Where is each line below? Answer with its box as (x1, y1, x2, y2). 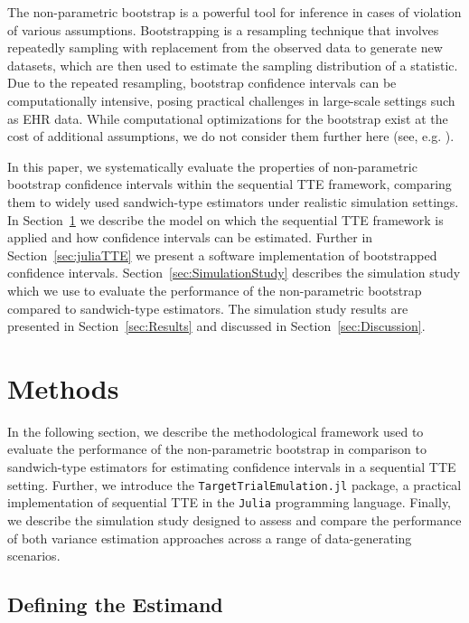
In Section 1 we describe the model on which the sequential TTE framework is (7, 210, 444, 229)
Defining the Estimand (7, 590, 223, 618)
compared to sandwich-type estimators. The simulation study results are (7, 298, 408, 317)
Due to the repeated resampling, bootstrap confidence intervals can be (7, 73, 397, 92)
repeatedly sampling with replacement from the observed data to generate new (7, 38, 443, 57)
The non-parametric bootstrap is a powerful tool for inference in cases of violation (7, 3, 462, 21)
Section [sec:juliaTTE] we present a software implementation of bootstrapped (7, 245, 437, 264)
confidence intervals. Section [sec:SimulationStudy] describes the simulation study (7, 263, 461, 282)
